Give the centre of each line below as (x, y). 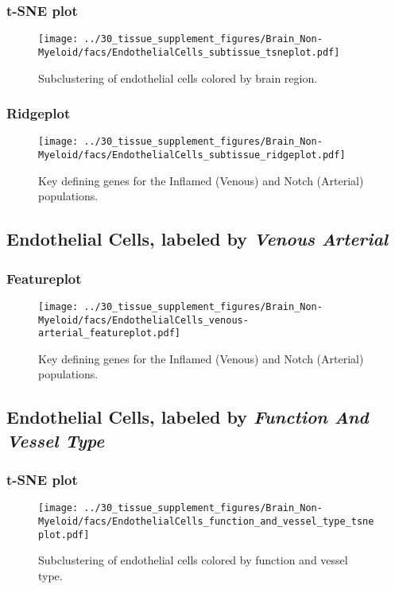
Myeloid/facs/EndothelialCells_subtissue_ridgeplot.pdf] (192, 155)
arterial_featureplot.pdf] (109, 333)
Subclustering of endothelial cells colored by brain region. (178, 77)
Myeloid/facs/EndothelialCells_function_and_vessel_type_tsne (206, 522)
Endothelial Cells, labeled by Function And (188, 417)
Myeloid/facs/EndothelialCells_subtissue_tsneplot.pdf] (189, 52)
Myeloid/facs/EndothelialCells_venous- (143, 320)
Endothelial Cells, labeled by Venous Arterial (197, 239)
